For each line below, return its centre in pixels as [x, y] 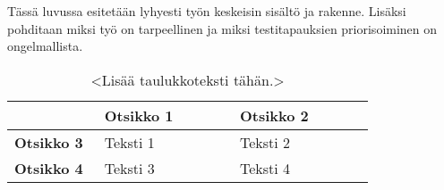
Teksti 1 [129, 142]
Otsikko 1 [139, 115]
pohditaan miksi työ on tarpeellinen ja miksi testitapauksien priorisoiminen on [222, 28]
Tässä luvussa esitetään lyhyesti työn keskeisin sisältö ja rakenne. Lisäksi [207, 11]
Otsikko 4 [49, 168]
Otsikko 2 [274, 115]
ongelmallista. [45, 46]
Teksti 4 [265, 168]
